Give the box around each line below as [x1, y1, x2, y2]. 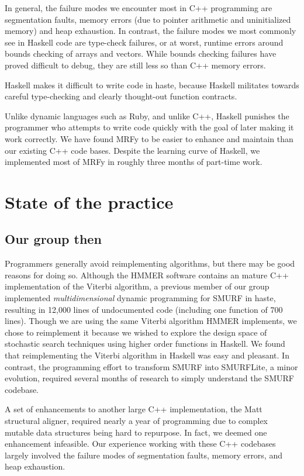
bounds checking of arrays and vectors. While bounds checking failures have [5, 47, 277, 60]
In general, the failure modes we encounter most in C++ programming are [5, 2, 272, 13]
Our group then [5, 230, 102, 248]
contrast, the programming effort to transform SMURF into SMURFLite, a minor [5, 360, 298, 372]
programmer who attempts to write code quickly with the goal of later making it [5, 121, 294, 133]
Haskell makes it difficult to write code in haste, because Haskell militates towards [5, 78, 299, 91]
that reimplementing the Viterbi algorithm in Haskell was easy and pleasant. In [5, 349, 289, 361]
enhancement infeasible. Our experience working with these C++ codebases [5, 437, 276, 450]
